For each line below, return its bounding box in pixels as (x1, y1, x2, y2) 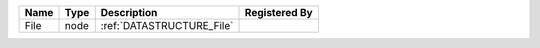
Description (100, 6, 158, 19)
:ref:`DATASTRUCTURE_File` (100, 19, 234, 32)
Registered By (244, 6, 314, 19)
